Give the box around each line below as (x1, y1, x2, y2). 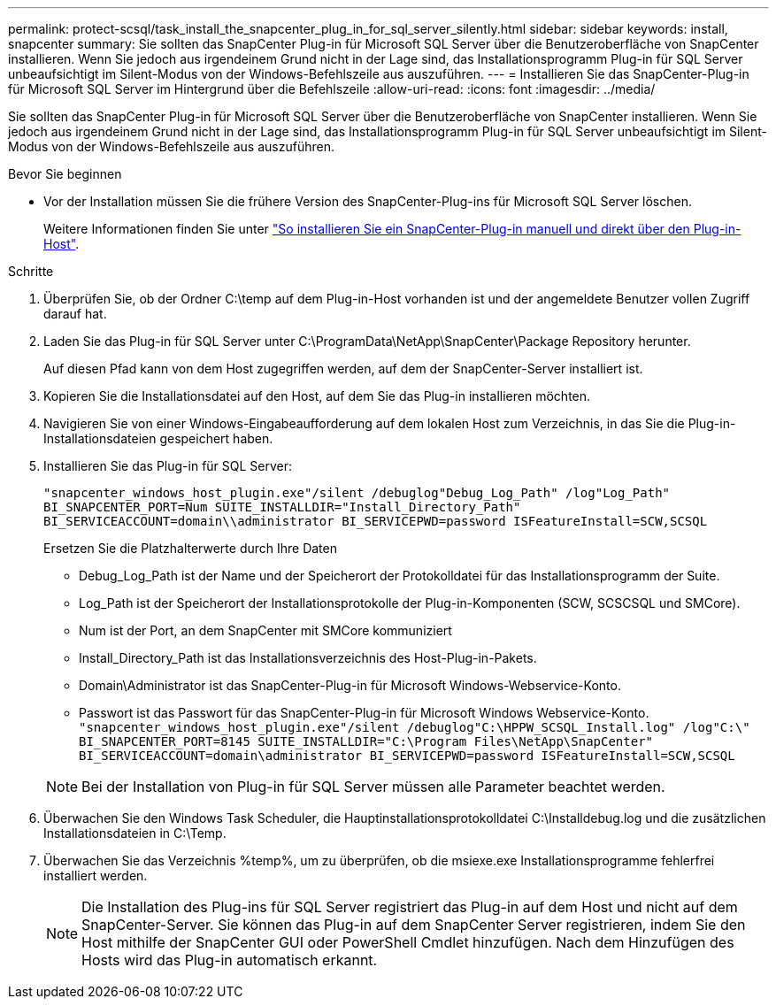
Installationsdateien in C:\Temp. (43, 826, 227, 841)
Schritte (8, 264, 54, 279)
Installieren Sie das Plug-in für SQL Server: (43, 458, 293, 473)
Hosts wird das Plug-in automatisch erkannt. (81, 951, 378, 969)
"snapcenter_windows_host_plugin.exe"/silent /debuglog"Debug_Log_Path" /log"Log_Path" (43, 486, 671, 500)
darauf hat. (43, 306, 107, 321)
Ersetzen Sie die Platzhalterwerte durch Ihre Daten (43, 541, 338, 556)
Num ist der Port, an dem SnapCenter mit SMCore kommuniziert (79, 623, 452, 638)
